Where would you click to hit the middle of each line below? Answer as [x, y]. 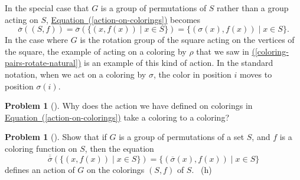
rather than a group [253, 8]
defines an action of [40, 169]
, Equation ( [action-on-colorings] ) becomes [123, 19]
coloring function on [41, 148]
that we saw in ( [226, 51]
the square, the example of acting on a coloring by [96, 51]
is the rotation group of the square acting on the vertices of [187, 40]
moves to [256, 74]
